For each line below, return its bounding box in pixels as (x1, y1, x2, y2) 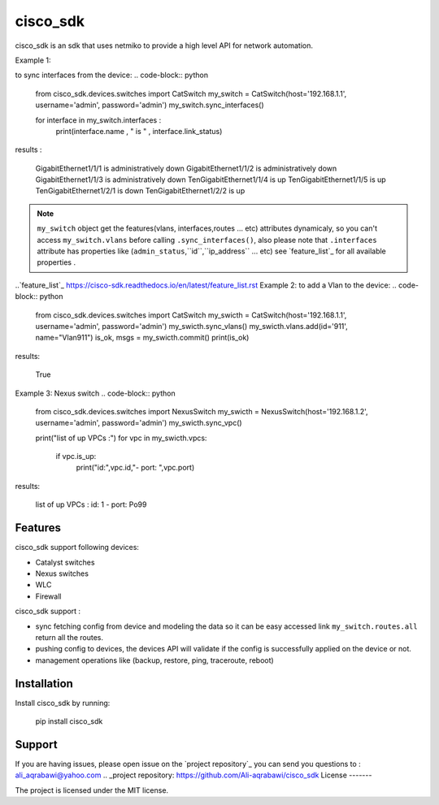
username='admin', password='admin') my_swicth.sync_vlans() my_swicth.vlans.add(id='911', (35, 321, 349, 331)
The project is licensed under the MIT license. (15, 785, 169, 795)
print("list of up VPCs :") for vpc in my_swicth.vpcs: (35, 433, 207, 443)
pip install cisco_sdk (35, 716, 103, 726)
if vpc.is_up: (55, 452, 97, 461)
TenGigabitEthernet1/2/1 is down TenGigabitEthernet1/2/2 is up (35, 186, 246, 196)
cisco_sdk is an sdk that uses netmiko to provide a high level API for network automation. (15, 41, 313, 50)
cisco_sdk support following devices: (15, 543, 140, 552)
